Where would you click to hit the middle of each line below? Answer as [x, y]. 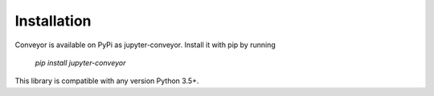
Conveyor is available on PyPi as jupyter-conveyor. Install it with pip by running [145, 45]
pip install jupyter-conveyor [80, 62]
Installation [53, 21]
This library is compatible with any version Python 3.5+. [107, 81]
